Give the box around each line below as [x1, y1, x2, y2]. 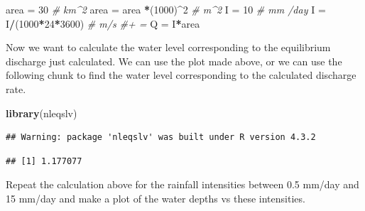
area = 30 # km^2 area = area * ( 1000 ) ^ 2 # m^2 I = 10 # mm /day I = [6, 2, 326, 16]
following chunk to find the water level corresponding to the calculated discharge [6, 67, 356, 82]
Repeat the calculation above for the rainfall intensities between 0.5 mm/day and [6, 177, 359, 192]
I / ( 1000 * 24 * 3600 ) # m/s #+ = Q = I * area [6, 16, 200, 31]
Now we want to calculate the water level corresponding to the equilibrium [6, 40, 331, 55]
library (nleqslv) [6, 105, 77, 120]
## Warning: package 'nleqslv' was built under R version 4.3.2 [6, 132, 316, 143]
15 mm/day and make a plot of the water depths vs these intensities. [6, 190, 305, 205]
